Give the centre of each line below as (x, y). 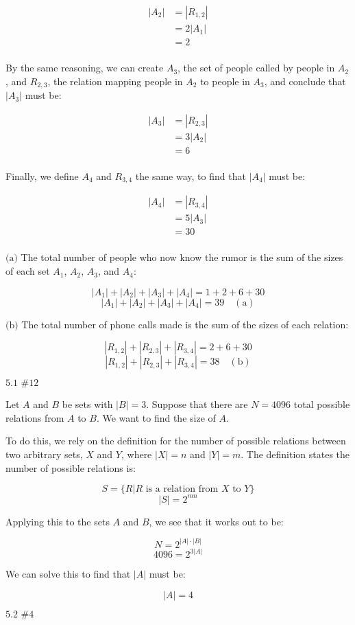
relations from (35, 417)
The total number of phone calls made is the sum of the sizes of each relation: (185, 324)
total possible (322, 404)
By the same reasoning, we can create (85, 68)
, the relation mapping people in (115, 81)
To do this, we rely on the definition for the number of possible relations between (176, 441)
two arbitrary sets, (44, 454)
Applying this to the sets (58, 521)
